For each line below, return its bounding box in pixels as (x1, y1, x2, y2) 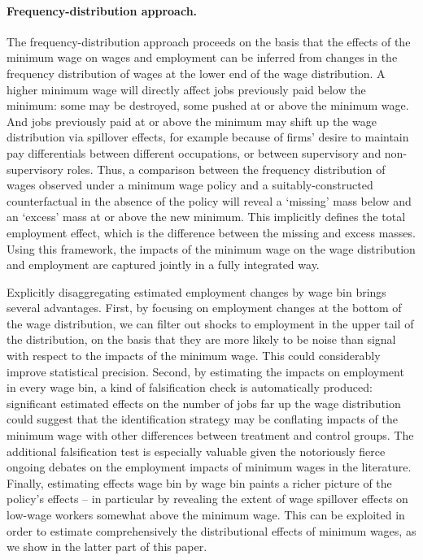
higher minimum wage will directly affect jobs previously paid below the (7, 80, 366, 98)
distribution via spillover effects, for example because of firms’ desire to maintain (7, 128, 409, 145)
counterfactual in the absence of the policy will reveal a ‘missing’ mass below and (7, 192, 412, 209)
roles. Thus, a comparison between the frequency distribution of (67, 160, 386, 177)
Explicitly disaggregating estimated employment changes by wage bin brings (7, 283, 386, 300)
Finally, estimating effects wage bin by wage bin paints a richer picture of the (7, 474, 392, 491)
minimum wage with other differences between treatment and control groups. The (7, 427, 414, 444)
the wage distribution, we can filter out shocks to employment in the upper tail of (7, 315, 414, 332)
